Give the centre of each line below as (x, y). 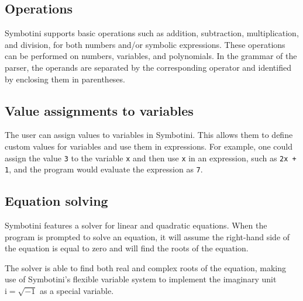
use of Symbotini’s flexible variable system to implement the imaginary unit (141, 279)
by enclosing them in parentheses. (65, 79)
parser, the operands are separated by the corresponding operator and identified (148, 67)
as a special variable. (77, 291)
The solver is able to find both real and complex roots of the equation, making (146, 267)
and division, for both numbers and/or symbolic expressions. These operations (145, 44)
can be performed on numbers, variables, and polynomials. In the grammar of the (151, 56)
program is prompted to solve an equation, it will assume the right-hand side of (147, 236)
